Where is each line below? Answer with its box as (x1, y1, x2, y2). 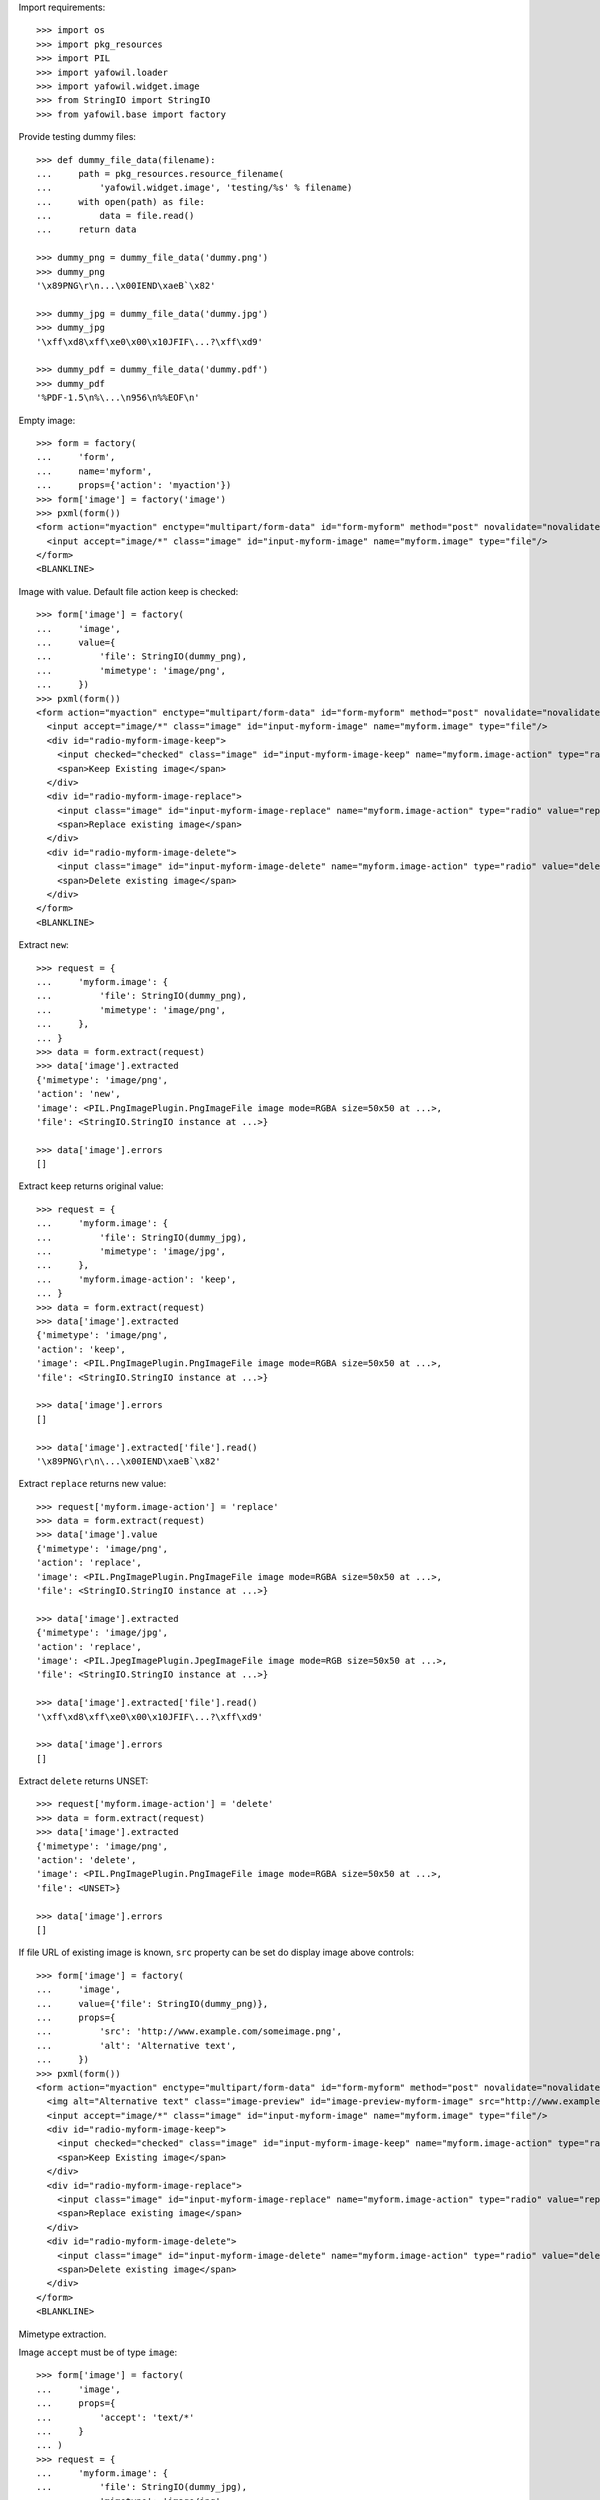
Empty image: (18, 414, 76, 426)
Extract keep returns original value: (18, 1180, 164, 1192)
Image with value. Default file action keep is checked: (18, 585, 239, 597)
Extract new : (18, 939, 69, 951)
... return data (36, 224, 137, 235)
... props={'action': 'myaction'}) (36, 480, 232, 491)
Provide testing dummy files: (18, 131, 137, 143)
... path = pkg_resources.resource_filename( (36, 168, 285, 179)
